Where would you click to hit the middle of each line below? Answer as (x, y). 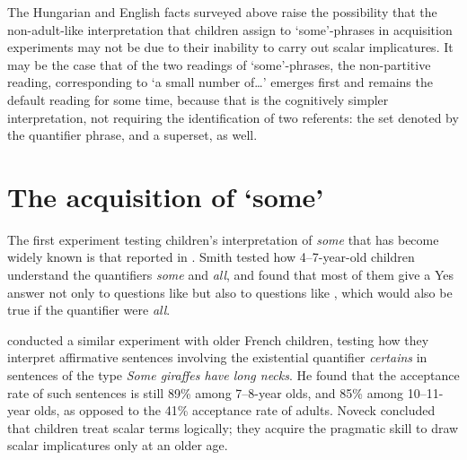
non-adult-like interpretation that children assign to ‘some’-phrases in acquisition (230, 29)
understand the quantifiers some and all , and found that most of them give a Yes (230, 275)
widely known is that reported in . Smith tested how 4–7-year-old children (211, 257)
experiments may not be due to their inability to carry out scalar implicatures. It (230, 47)
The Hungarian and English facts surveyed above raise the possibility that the (222, 12)
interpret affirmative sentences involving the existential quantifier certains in (217, 357)
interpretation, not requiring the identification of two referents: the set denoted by (233, 117)
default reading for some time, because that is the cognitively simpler (198, 99)
